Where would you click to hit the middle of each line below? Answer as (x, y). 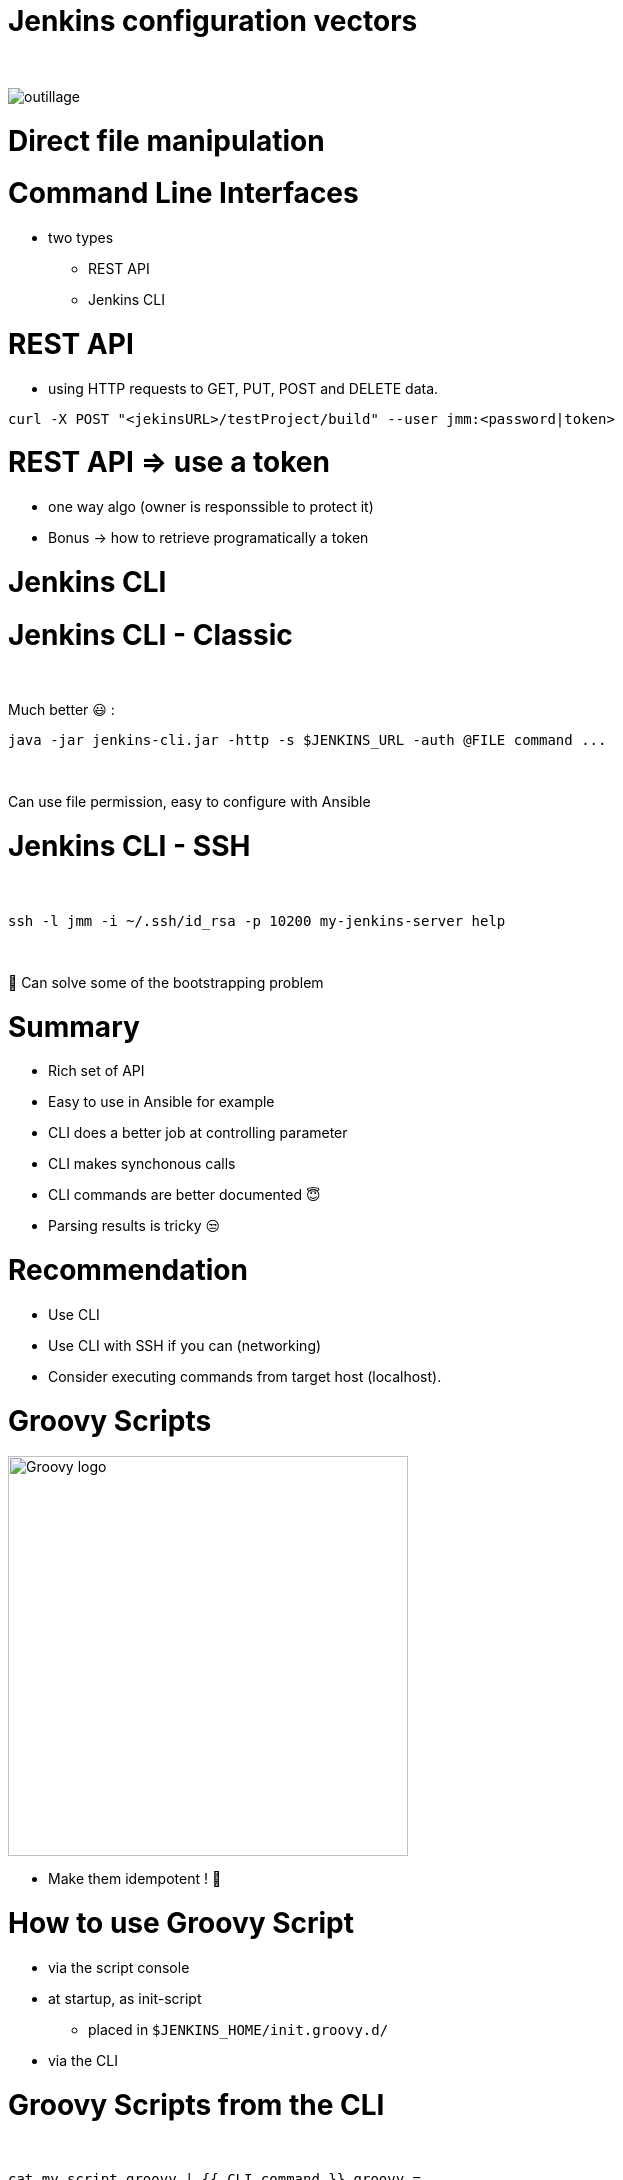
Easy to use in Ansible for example (161, 1102)
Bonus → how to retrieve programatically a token (208, 537)
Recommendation (128, 1270)
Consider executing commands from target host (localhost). (245, 1376)
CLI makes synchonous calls (142, 1164)
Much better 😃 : (61, 710)
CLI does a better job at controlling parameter (198, 1133)
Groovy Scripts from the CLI (196, 2104)
